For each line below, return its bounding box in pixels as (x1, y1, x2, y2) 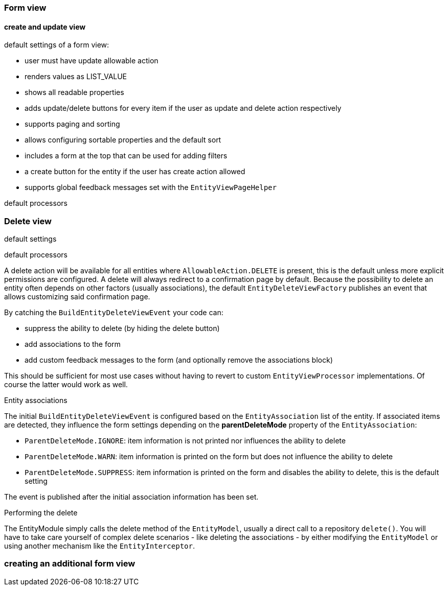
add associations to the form (25, 339, 121, 348)
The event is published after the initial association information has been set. (4, 492, 259, 501)
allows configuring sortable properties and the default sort (25, 135, 221, 145)
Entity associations (4, 395, 68, 405)
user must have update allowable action (25, 56, 159, 65)
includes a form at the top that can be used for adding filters (25, 151, 228, 160)
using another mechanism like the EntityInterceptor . (4, 541, 195, 550)
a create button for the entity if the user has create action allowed (25, 167, 245, 176)
